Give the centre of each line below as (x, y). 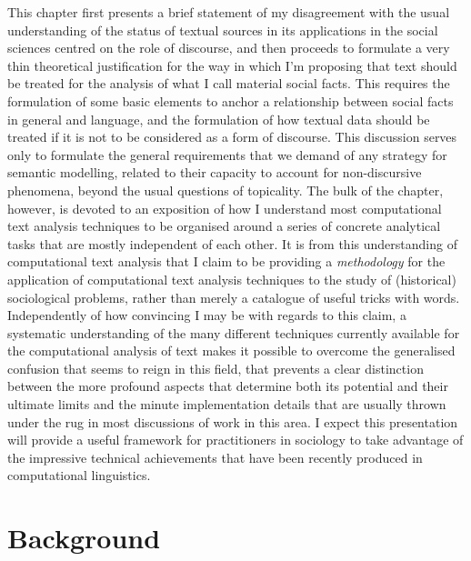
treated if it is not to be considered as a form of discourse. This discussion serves (232, 137)
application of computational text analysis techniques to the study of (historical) (232, 279)
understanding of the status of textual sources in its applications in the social (223, 30)
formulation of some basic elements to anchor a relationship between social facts (230, 100)
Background (84, 538)
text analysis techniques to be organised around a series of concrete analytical (224, 226)
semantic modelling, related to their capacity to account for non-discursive (215, 172)
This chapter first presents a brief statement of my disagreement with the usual (229, 12)
